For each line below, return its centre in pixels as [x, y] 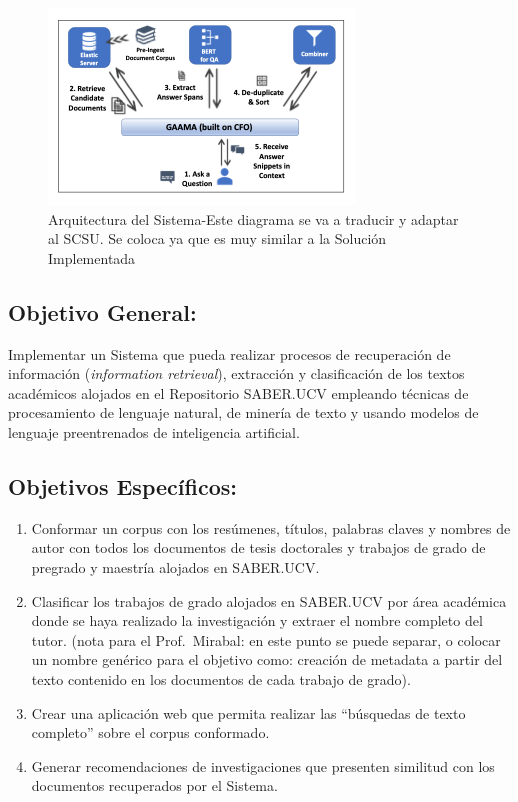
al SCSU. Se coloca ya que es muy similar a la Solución [217, 238]
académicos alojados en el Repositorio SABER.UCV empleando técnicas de [238, 392]
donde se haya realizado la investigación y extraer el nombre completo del [257, 620]
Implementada [92, 257]
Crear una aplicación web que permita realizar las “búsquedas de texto [248, 712]
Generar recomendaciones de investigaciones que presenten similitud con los [263, 765]
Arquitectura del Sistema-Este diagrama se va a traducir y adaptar [253, 218]
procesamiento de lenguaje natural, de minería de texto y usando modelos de [243, 412]
